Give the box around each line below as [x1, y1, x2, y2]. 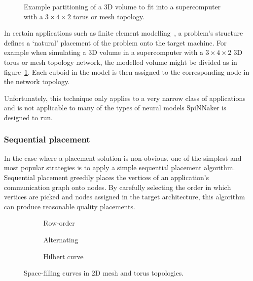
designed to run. [4, 112, 53, 122]
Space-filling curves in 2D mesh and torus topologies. [24, 268, 184, 278]
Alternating [43, 234, 78, 244]
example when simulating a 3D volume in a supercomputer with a [4, 47, 204, 57]
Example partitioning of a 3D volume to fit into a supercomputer [24, 1, 221, 11]
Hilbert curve [43, 251, 83, 261]
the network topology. [4, 76, 70, 87]
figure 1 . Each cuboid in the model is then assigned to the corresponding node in [4, 66, 250, 77]
